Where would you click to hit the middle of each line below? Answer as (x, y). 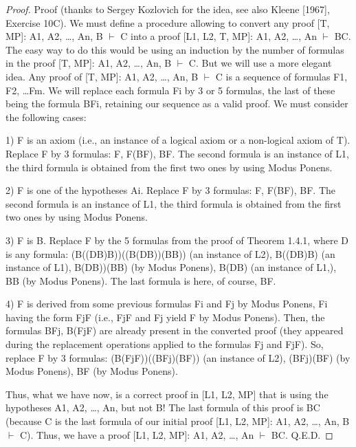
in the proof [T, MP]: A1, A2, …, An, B (89, 63)
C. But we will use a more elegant (260, 63)
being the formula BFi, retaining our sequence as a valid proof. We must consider (177, 103)
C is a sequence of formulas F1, (281, 76)
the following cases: (46, 117)
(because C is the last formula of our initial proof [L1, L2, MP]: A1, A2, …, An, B (178, 421)
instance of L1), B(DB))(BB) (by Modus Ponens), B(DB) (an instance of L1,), (171, 267)
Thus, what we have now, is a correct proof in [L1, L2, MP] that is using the (167, 394)
